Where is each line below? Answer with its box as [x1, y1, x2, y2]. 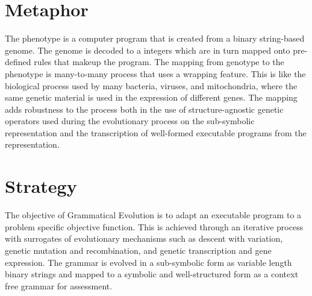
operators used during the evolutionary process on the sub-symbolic [5, 115, 255, 127]
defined [5, 55, 31, 68]
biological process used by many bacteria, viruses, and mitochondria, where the [5, 79, 298, 92]
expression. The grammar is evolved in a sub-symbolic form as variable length [5, 256, 292, 268]
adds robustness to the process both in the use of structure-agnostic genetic [5, 102, 284, 115]
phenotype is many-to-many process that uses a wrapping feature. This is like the [5, 67, 306, 80]
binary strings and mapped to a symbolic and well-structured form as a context [5, 268, 299, 280]
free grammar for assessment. [5, 279, 113, 292]
